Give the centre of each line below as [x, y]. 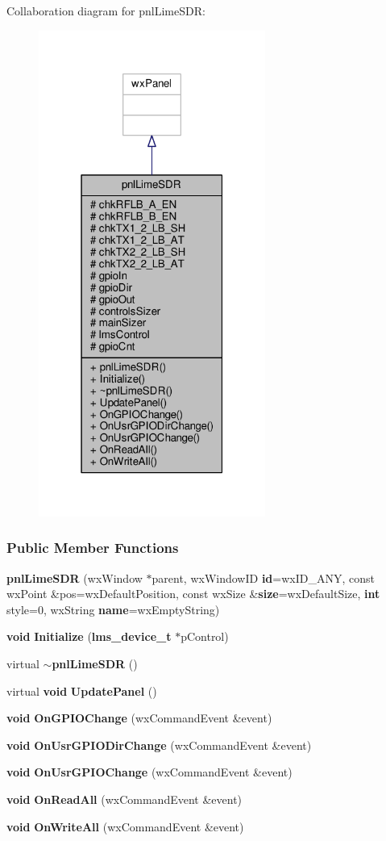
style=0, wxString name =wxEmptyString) [113, 609]
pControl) [205, 636]
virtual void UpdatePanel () [82, 690]
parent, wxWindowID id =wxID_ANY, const [263, 577]
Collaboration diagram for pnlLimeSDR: [106, 10]
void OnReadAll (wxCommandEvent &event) [125, 799]
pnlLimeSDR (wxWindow [75, 577]
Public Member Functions [93, 548]
